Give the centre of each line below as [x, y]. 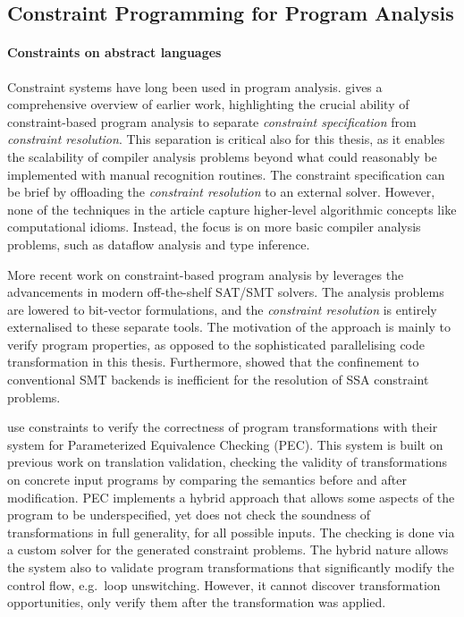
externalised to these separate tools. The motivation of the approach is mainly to [229, 327]
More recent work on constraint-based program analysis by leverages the [206, 274]
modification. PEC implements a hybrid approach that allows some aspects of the [231, 497]
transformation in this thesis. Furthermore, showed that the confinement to [213, 362]
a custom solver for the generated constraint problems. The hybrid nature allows [228, 549]
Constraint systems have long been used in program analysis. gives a [195, 86]
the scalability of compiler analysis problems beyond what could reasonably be [222, 156]
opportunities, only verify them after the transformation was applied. [197, 602]
